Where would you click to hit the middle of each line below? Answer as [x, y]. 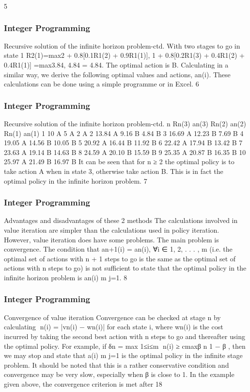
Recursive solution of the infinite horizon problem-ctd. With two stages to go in [122, 45]
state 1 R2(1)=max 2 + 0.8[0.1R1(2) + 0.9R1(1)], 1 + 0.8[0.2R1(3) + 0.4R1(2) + [124, 55]
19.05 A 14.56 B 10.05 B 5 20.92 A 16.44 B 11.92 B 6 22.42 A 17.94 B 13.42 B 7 [123, 143]
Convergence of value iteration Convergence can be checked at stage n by [112, 317]
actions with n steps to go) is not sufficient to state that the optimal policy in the [125, 268]
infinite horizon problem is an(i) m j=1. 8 [66, 277]
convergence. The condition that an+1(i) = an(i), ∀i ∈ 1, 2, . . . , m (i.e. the [118, 249]
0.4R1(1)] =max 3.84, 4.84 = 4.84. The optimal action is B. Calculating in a [116, 65]
